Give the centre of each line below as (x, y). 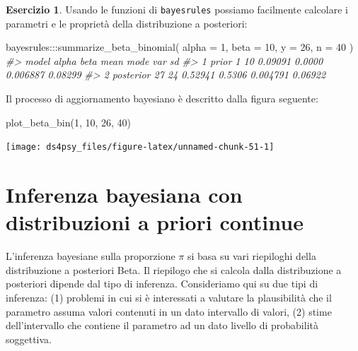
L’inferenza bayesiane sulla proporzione (91, 256)
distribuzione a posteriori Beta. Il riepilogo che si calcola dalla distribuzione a (174, 269)
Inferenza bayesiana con (124, 195)
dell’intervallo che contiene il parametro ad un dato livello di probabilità (162, 325)
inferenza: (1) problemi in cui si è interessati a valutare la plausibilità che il (169, 297)
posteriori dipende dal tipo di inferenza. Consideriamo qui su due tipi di (162, 284)
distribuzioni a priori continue (155, 222)
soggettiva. (29, 339)
